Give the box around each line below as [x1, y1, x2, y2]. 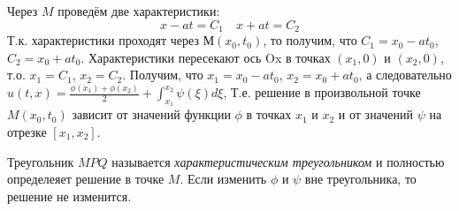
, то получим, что [263, 31, 357, 49]
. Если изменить [180, 170, 267, 188]
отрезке [7, 122, 47, 140]
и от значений [338, 105, 414, 124]
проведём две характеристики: [57, 2, 220, 19]
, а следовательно [358, 65, 452, 84]
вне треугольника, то [304, 170, 417, 188]
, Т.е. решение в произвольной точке [223, 83, 421, 102]
